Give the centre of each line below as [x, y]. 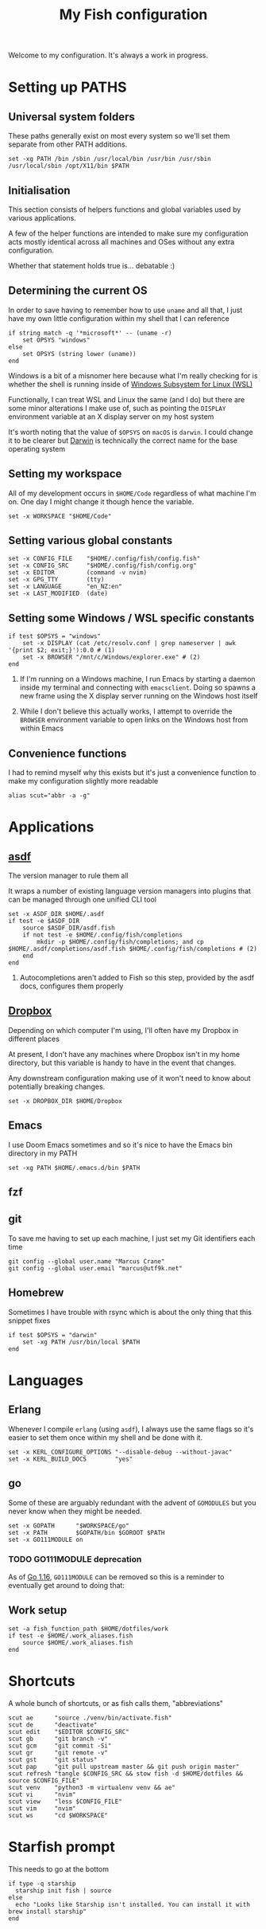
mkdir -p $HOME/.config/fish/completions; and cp [120, 942]
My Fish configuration [133, 15]
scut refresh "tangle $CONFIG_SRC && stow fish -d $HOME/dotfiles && [126, 1774]
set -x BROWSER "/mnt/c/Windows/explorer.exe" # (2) [112, 657]
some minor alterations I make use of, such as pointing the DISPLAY [117, 408]
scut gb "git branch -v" [58, 1739]
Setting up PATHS [67, 87]
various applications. [42, 218]
